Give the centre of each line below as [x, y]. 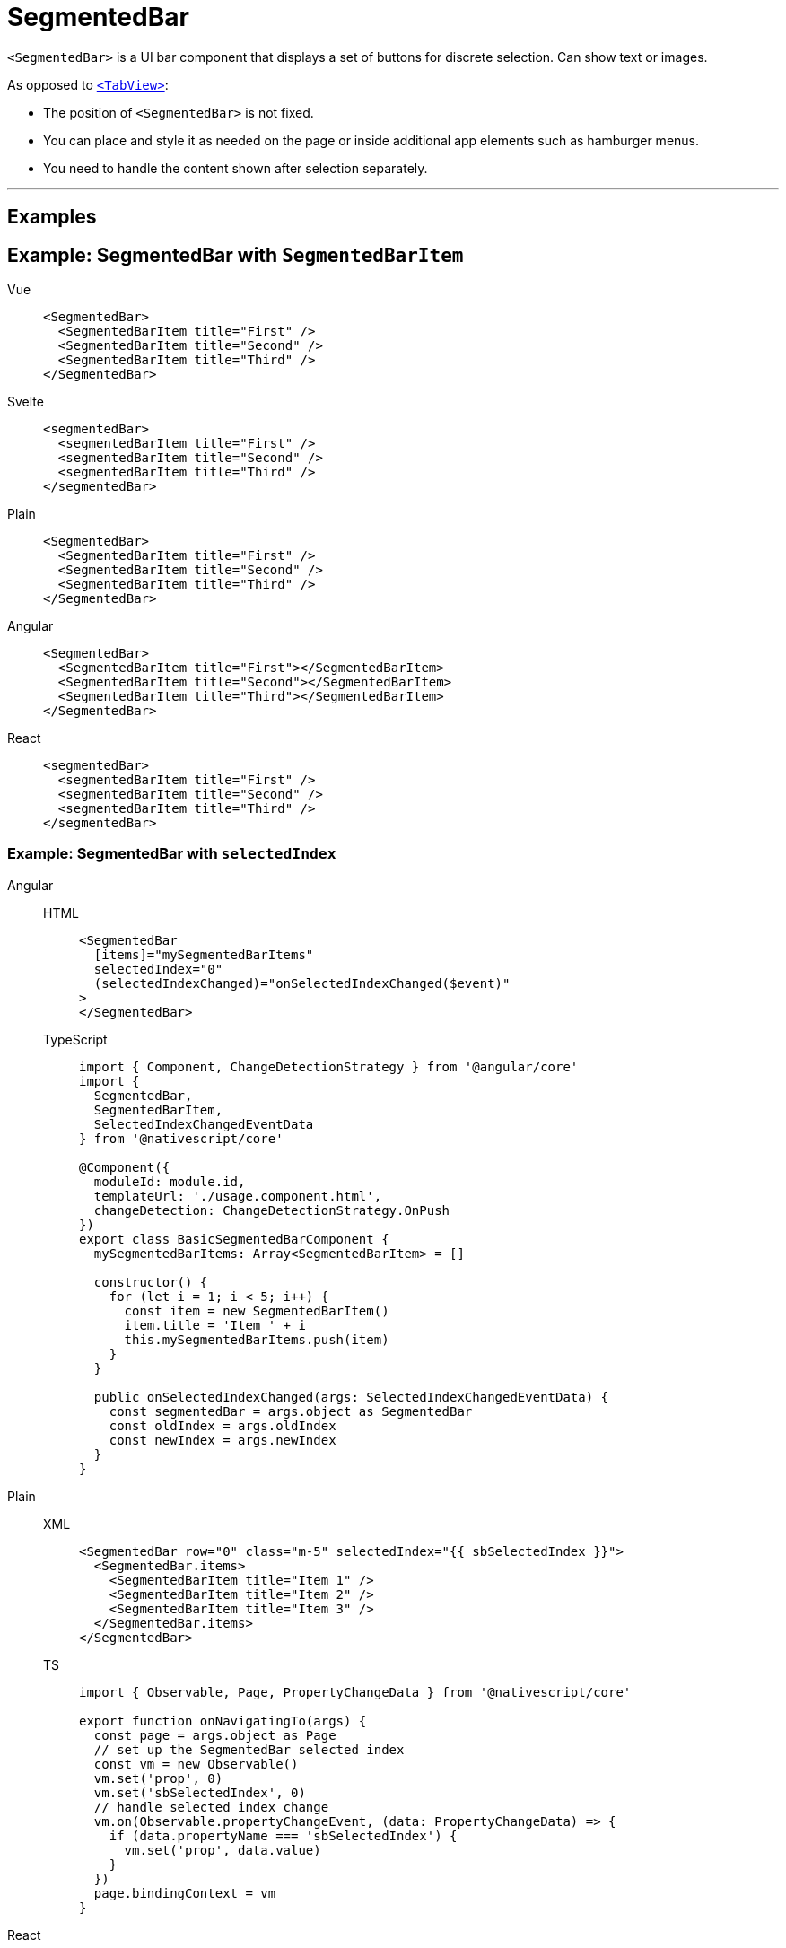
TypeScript [75, 1039]
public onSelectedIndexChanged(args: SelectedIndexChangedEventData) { [351, 1397]
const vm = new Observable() [196, 1764]
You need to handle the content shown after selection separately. [236, 168]
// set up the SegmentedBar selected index [249, 1749]
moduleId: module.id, [170, 1181]
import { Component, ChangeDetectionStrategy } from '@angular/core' [329, 1066]
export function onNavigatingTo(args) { [223, 1721]
